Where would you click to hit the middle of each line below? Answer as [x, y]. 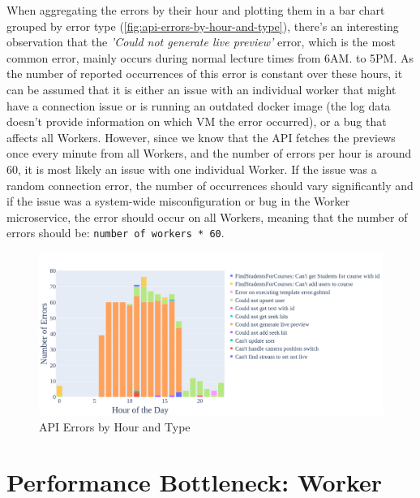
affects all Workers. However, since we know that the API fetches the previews [201, 137]
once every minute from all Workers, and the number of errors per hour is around [209, 153]
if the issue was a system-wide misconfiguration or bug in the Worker [178, 201]
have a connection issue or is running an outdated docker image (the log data [199, 105]
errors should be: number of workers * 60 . [116, 233]
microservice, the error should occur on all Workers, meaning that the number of [207, 217]
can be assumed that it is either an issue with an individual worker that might [201, 89]
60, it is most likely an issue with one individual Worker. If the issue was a [192, 169]
